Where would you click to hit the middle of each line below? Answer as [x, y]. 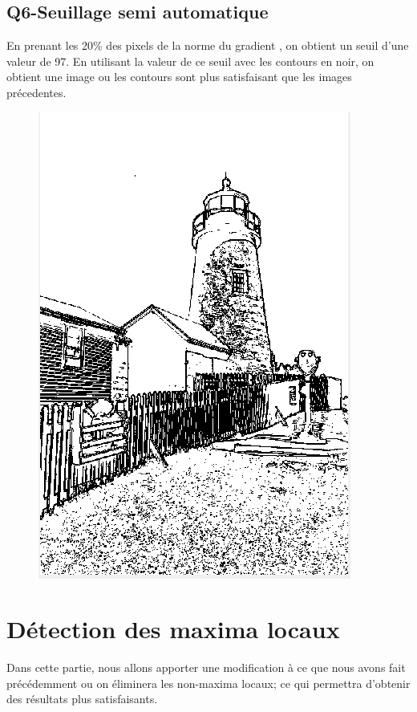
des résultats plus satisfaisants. [82, 699]
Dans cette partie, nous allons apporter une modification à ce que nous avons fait [206, 667]
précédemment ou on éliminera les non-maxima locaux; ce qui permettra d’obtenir [208, 683]
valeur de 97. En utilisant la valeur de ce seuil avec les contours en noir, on [190, 61]
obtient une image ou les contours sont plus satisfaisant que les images [179, 77]
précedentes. [36, 92]
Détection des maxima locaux [173, 629]
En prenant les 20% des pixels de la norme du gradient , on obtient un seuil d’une [208, 45]
